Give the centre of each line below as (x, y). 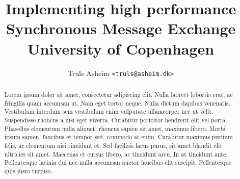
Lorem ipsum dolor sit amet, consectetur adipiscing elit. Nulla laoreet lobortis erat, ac (118, 94)
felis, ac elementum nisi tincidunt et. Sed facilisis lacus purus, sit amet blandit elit (113, 145)
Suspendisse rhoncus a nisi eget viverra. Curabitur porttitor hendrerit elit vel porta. (116, 120)
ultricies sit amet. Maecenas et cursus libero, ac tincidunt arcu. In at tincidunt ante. (116, 154)
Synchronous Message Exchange (121, 28)
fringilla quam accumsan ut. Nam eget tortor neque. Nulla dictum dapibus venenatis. (117, 103)
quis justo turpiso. (28, 171)
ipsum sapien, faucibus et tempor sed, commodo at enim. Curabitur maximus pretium (118, 137)
